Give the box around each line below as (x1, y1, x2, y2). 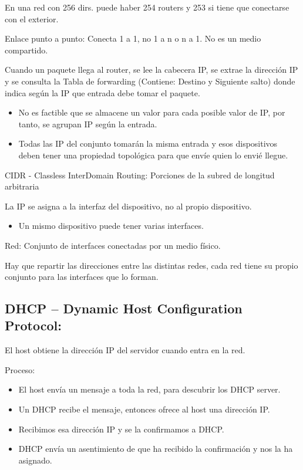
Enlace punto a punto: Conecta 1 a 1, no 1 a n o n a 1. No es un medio (5, 32, 261, 45)
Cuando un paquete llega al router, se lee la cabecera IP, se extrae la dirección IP (5, 63, 298, 76)
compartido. (5, 43, 48, 56)
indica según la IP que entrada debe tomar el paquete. (5, 86, 200, 99)
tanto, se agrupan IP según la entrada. (18, 117, 157, 130)
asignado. (18, 454, 52, 466)
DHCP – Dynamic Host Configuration (5, 299, 243, 317)
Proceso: (5, 363, 35, 376)
